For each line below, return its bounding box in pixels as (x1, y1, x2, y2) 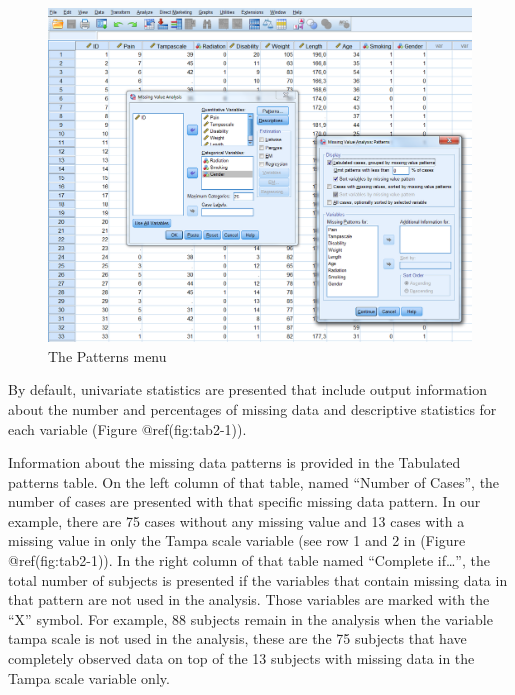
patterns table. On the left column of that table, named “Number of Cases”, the (8, 471, 500, 492)
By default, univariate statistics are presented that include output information (8, 379, 488, 400)
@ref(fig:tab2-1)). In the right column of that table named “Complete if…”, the (8, 550, 490, 571)
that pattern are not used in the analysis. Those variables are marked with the (8, 589, 490, 610)
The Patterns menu (48, 345, 167, 366)
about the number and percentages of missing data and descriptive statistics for (8, 398, 497, 419)
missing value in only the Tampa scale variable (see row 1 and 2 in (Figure (8, 530, 466, 551)
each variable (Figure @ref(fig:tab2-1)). (8, 418, 247, 439)
